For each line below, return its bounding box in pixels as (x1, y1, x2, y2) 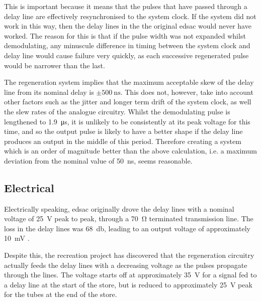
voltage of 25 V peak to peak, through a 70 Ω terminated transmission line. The (4, 213, 253, 224)
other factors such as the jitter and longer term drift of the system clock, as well (4, 96, 251, 107)
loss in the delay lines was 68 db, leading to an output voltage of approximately (4, 223, 250, 233)
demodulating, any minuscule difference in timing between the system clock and (4, 40, 250, 51)
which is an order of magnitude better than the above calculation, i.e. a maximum (4, 145, 257, 156)
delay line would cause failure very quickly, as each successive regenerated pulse (4, 50, 249, 60)
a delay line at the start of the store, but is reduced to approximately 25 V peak (4, 279, 252, 289)
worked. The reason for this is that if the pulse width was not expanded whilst (4, 30, 246, 41)
